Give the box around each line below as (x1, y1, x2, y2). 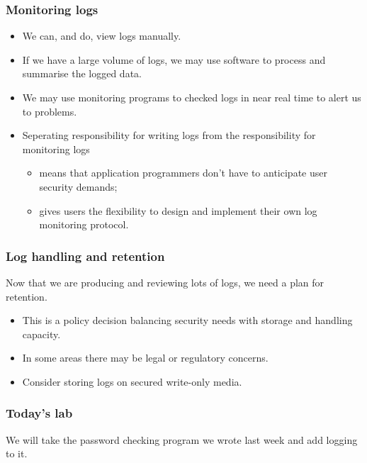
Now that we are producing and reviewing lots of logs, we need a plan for (6, 274, 324, 289)
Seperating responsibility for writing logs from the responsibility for (22, 128, 316, 143)
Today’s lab (6, 404, 73, 422)
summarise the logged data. (22, 66, 142, 81)
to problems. (22, 104, 77, 118)
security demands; (39, 179, 118, 194)
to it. (6, 446, 28, 461)
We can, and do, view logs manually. (22, 28, 181, 43)
